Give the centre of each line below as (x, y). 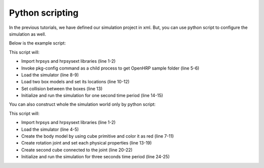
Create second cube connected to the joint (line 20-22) (77, 150)
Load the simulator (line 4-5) (50, 129)
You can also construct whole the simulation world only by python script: (82, 104)
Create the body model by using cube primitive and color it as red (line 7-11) (98, 136)
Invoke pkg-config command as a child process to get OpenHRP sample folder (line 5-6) (110, 68)
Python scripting (44, 13)
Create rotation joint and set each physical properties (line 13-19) (87, 143)
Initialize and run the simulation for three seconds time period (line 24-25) (96, 157)
